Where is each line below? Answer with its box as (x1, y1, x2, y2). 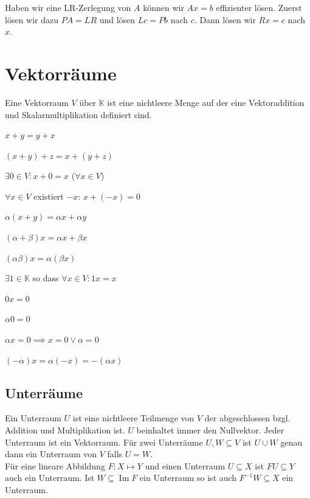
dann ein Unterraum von (5, 447, 97, 460)
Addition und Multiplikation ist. (5, 424, 125, 437)
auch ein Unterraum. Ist (5, 471, 95, 484)
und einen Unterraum (145, 459, 226, 472)
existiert (33, 189, 64, 202)
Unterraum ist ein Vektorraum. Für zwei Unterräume (5, 435, 203, 448)
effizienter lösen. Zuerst (216, 1, 302, 13)
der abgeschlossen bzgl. (204, 412, 291, 424)
